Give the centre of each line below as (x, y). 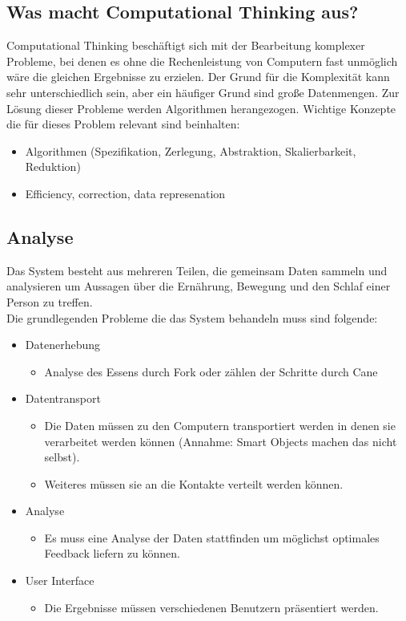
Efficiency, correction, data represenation (125, 193)
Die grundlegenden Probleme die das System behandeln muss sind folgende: (192, 317)
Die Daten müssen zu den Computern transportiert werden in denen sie (220, 425)
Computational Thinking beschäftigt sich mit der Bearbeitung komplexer (186, 45)
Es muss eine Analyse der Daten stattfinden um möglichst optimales (212, 537)
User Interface (60, 580)
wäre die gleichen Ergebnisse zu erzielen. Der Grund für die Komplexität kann (198, 77)
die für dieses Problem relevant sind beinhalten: (123, 124)
